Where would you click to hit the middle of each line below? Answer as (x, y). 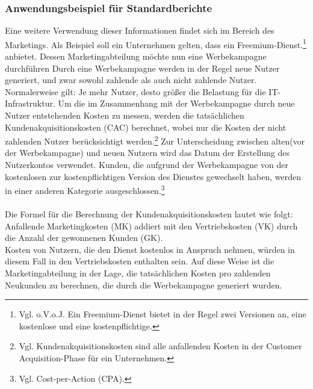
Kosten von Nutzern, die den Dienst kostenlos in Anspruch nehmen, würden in (150, 249)
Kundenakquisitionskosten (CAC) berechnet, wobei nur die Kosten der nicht (146, 127)
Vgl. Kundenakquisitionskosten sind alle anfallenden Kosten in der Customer (160, 346)
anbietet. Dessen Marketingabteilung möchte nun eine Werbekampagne (136, 56)
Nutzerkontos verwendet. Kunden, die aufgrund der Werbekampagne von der (147, 165)
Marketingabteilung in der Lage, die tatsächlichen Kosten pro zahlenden (138, 273)
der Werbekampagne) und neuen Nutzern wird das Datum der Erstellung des (147, 153)
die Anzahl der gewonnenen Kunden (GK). (84, 238)
